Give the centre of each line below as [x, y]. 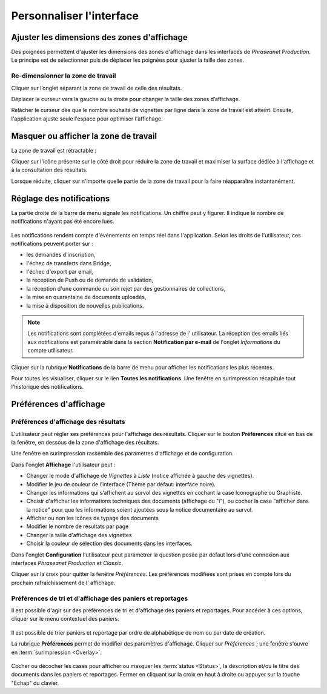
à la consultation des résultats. [49, 170]
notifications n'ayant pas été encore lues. [63, 222]
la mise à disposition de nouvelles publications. [85, 305]
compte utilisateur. [51, 351]
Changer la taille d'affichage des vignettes [79, 535]
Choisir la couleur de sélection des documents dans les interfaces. [110, 544]
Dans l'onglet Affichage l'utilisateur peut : [63, 464]
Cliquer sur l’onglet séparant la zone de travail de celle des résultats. [97, 88]
